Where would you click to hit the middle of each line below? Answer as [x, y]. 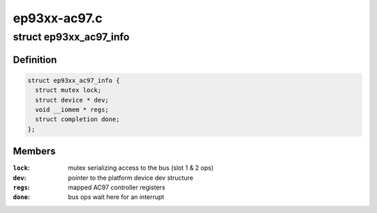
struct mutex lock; [68, 90]
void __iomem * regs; [72, 109]
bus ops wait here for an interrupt [116, 197]
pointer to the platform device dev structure [131, 177]
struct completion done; [77, 119]
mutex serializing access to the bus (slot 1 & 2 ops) [141, 168]
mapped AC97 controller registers [117, 187]
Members [34, 151]
